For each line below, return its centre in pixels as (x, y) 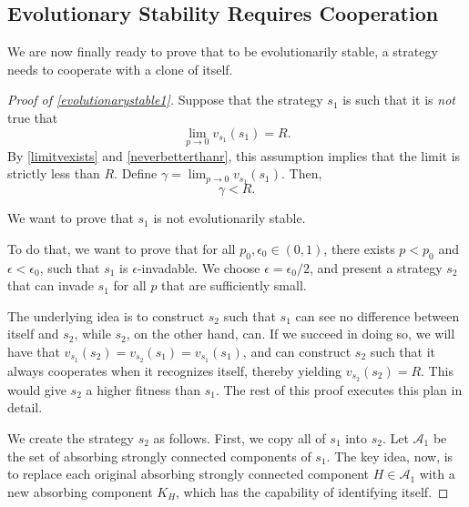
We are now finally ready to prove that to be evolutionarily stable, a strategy (223, 51)
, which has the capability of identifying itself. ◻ (312, 491)
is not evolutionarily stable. (229, 218)
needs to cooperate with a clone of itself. (120, 69)
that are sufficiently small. (234, 285)
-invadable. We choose (199, 267)
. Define (136, 173)
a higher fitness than (143, 389)
